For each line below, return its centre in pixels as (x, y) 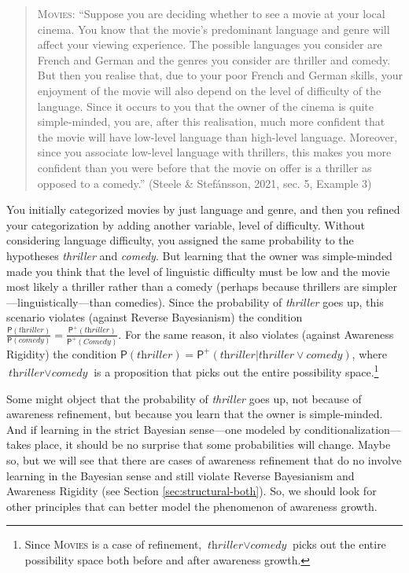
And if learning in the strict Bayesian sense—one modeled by (154, 429)
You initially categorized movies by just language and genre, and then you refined (203, 209)
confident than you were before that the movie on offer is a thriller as (204, 167)
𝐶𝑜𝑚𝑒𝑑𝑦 (97, 342)
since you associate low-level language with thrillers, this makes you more (214, 152)
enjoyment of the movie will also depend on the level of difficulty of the (209, 90)
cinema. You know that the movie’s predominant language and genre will (214, 29)
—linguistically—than (59, 301)
